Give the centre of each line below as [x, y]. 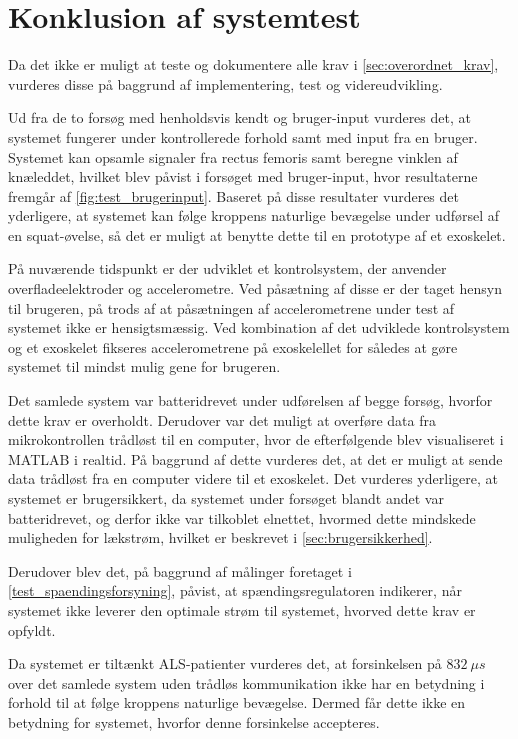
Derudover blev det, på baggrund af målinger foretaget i [180, 570]
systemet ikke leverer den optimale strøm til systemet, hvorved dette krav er [242, 609]
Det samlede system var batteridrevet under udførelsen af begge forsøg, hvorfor [250, 400]
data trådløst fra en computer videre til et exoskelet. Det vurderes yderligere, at [253, 478]
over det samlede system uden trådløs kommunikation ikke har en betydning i [246, 682]
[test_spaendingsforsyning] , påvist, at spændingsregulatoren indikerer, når [235, 590]
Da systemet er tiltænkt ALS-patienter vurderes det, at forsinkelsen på [225, 663]
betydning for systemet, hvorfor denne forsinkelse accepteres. [194, 721]
